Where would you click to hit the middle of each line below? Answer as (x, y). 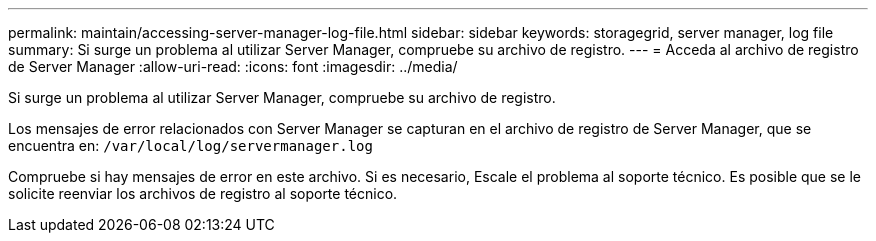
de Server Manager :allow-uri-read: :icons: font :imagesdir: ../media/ (233, 66)
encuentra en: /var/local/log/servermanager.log (190, 145)
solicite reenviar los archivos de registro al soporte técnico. (203, 193)
